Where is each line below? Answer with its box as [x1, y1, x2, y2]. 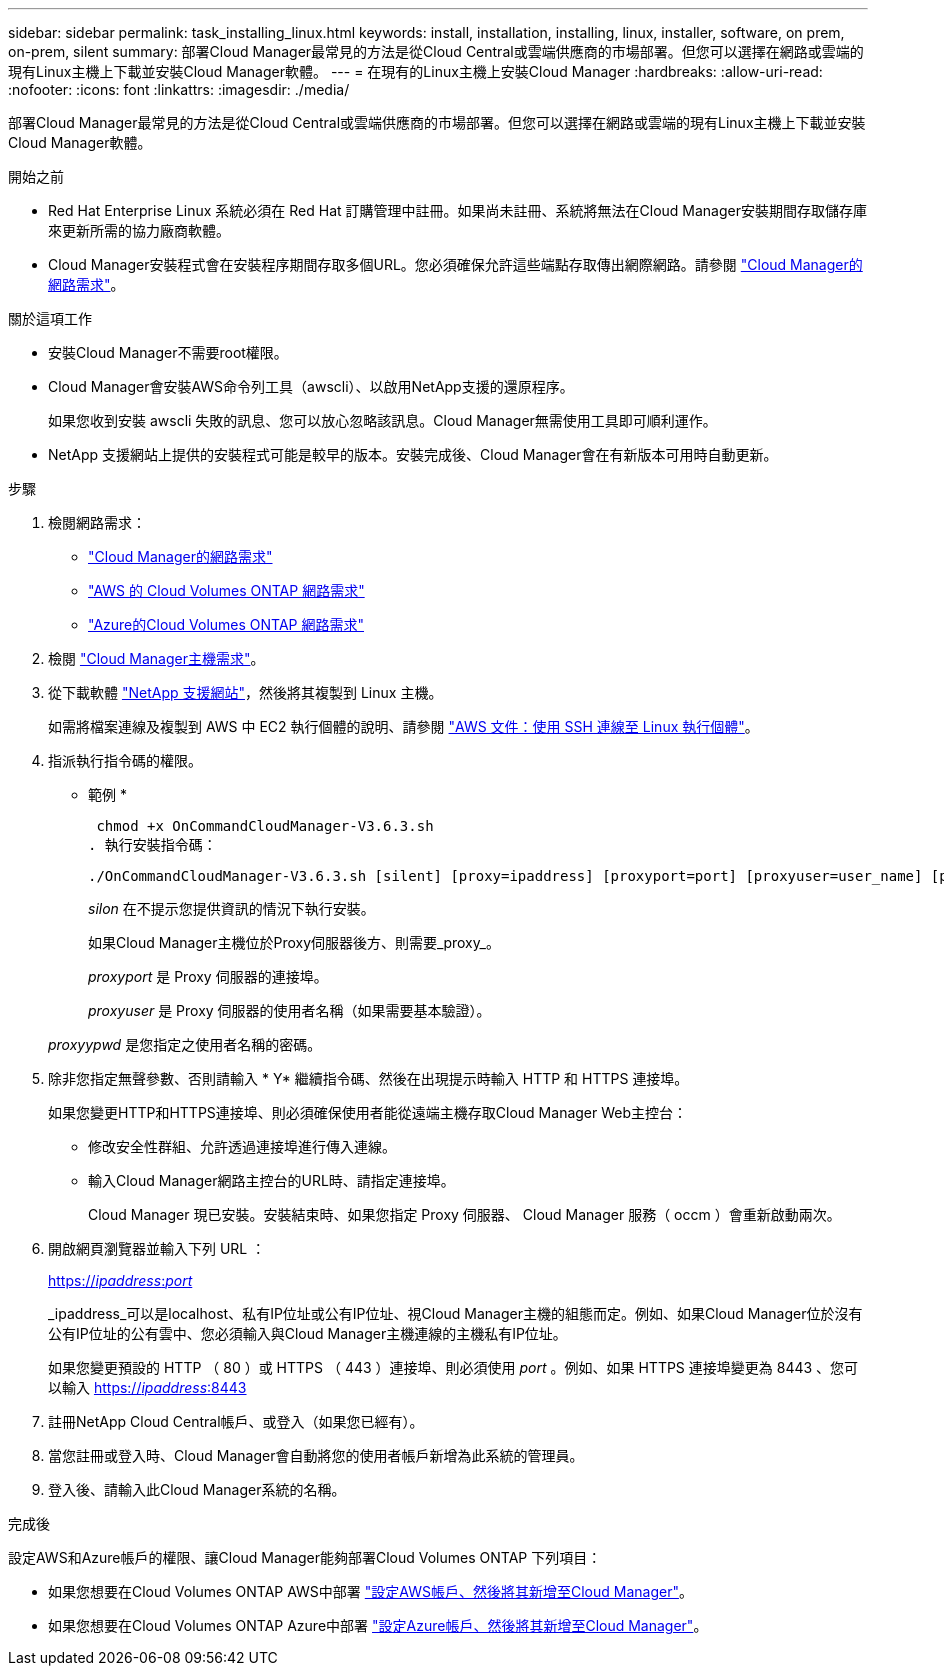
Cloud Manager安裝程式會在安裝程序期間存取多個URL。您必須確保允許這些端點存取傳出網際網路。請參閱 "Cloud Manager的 [48, 256, 863, 273]
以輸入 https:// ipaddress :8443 [48, 1379, 247, 1396]
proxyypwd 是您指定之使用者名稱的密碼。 [48, 1036, 322, 1053]
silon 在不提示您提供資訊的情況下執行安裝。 [88, 900, 375, 917]
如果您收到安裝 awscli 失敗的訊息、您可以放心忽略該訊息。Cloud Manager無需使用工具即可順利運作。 [48, 412, 717, 429]
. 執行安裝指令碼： [88, 837, 217, 853]
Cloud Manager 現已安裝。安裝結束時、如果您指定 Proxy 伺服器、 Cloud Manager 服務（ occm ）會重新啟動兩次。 [88, 1206, 841, 1223]
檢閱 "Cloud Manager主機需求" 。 [48, 650, 265, 667]
